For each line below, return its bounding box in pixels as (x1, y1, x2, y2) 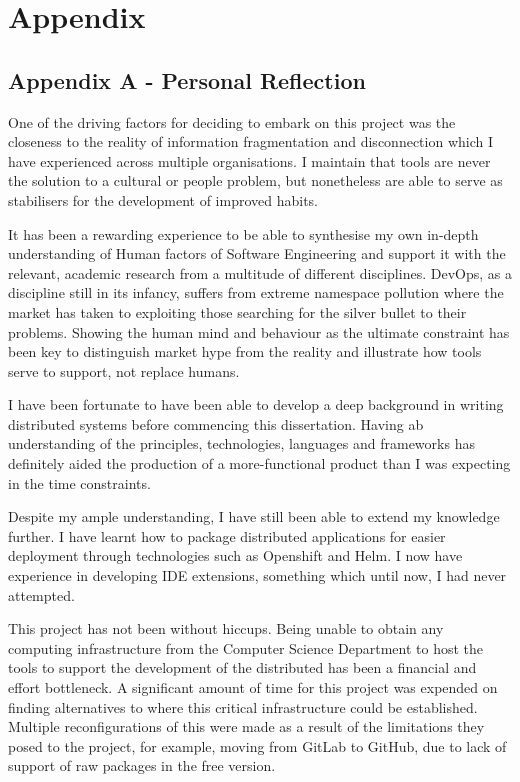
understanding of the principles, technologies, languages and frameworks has (8, 433, 475, 454)
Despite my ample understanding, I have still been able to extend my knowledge (8, 506, 500, 527)
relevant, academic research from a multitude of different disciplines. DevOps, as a (8, 262, 512, 283)
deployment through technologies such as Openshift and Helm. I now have (8, 545, 463, 566)
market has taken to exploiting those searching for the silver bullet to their (8, 301, 467, 322)
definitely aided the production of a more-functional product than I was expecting (8, 453, 511, 474)
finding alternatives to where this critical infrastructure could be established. (8, 696, 478, 717)
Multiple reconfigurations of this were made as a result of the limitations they (8, 716, 485, 737)
